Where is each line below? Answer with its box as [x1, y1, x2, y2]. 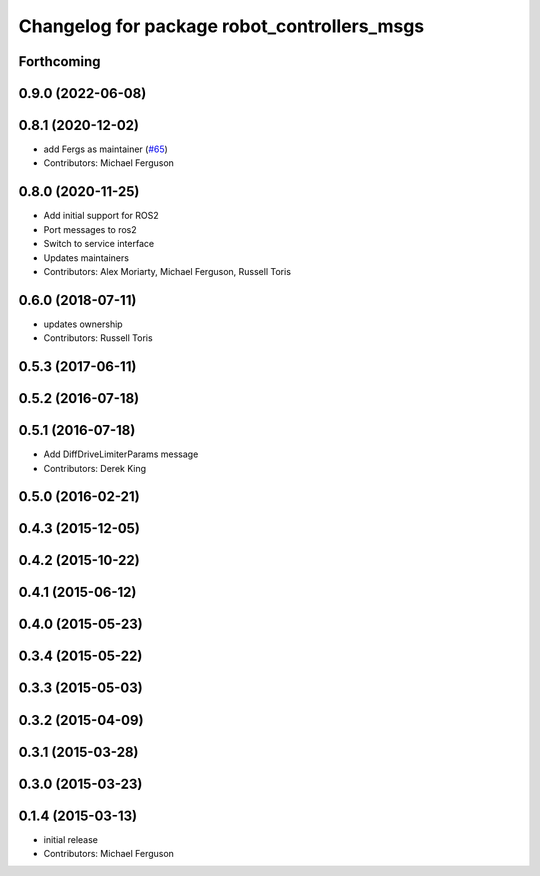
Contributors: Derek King [43, 462, 147, 474]
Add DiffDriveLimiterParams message [43, 448, 199, 460]
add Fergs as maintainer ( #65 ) [43, 143, 169, 155]
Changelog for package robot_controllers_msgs [18, 15, 425, 37]
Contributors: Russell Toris [43, 332, 154, 344]
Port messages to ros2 [43, 223, 137, 235]
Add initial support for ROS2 [43, 210, 159, 222]
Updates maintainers [43, 251, 130, 264]
